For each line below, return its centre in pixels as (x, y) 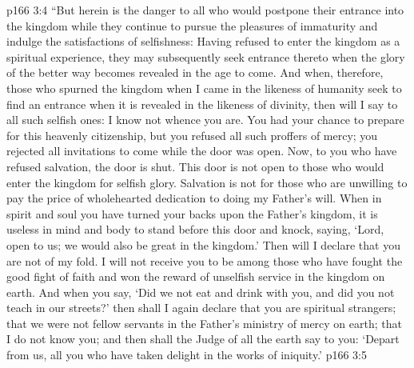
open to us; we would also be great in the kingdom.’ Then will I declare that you (203, 244)
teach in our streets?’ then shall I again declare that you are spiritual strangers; (201, 308)
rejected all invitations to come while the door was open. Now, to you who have (202, 151)
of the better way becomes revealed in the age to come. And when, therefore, (195, 72)
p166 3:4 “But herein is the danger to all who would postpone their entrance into (205, 10)
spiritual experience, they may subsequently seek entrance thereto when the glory (206, 56)
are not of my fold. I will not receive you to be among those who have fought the (205, 260)
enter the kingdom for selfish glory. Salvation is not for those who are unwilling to (207, 182)
